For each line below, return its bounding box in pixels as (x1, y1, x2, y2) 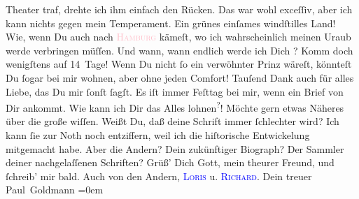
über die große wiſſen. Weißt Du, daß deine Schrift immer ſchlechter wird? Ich (6, 114, 339, 128)
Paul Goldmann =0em (6, 182, 104, 197)
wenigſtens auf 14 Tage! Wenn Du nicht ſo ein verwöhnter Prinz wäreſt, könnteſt (6, 57, 352, 71)
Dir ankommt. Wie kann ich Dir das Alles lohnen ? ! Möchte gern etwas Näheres (6, 98, 344, 115)
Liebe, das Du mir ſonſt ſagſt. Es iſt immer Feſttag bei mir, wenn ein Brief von (6, 84, 344, 98)
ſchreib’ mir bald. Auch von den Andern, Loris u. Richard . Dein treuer (6, 168, 312, 183)
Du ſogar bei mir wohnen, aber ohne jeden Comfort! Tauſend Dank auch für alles (6, 70, 354, 84)
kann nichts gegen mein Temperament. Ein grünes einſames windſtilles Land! (6, 15, 336, 30)
